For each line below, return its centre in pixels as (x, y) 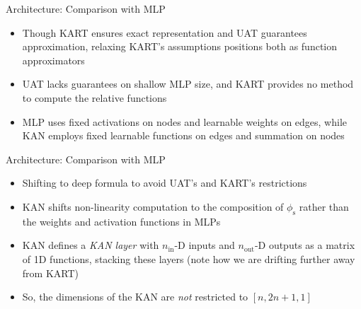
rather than (324, 206)
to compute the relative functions (94, 97)
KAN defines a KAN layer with (91, 245)
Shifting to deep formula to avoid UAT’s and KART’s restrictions (165, 183)
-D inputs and (205, 245)
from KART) (50, 273)
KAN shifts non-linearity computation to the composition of (153, 206)
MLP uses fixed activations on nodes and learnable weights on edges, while (185, 121)
